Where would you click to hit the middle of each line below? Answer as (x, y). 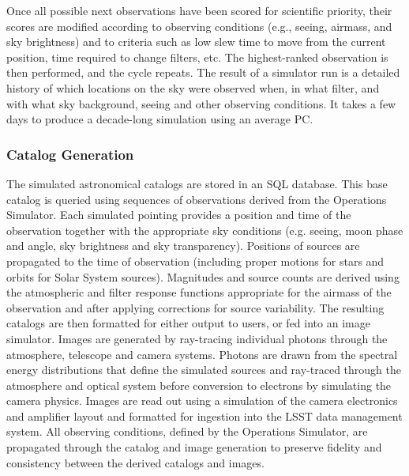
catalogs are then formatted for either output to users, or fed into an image (188, 323)
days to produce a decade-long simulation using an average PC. (160, 119)
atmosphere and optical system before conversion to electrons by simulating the (199, 385)
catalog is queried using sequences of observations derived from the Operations (197, 199)
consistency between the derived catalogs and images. (135, 462)
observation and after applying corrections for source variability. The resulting (195, 307)
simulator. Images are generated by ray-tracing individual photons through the (197, 338)
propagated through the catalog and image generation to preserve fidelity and (194, 447)
